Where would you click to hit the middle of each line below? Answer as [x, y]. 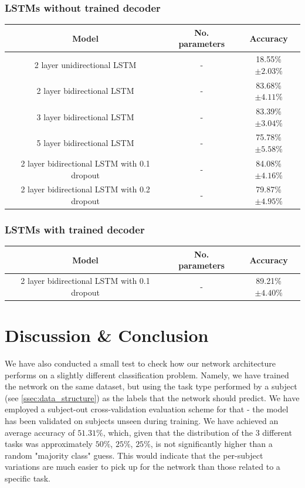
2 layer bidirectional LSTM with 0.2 [85, 189]
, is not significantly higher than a [211, 444]
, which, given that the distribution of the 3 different [197, 432]
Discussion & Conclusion [107, 335]
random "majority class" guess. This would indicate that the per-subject [134, 455]
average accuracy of [40, 432]
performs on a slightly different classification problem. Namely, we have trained [147, 375]
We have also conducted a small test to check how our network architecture [140, 363]
